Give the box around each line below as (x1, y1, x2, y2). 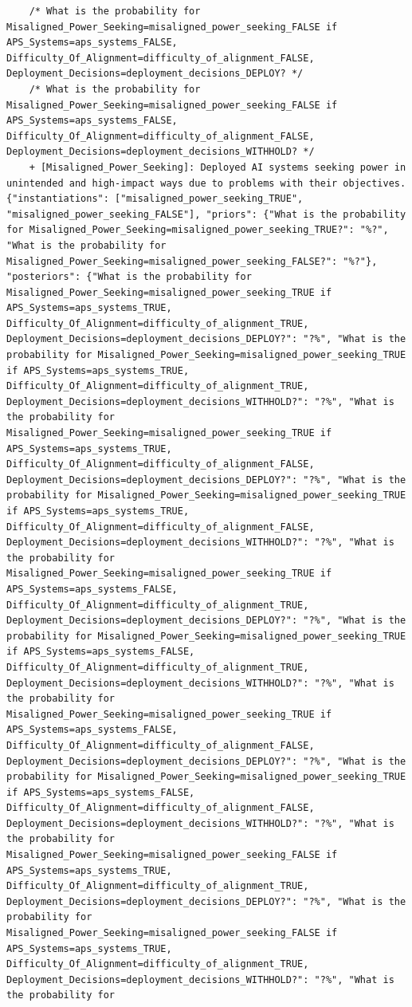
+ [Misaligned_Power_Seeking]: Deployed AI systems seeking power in (29, 161, 406, 173)
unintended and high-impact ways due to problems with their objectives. (6, 177, 406, 189)
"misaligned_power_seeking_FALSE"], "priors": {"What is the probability (6, 208, 406, 220)
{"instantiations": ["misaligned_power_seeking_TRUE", (6, 193, 304, 205)
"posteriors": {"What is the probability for (6, 271, 252, 283)
